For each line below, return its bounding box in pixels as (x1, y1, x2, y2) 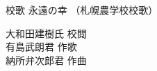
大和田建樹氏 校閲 (6, 26, 87, 40)
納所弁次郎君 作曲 (6, 52, 87, 67)
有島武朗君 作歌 (6, 39, 77, 54)
